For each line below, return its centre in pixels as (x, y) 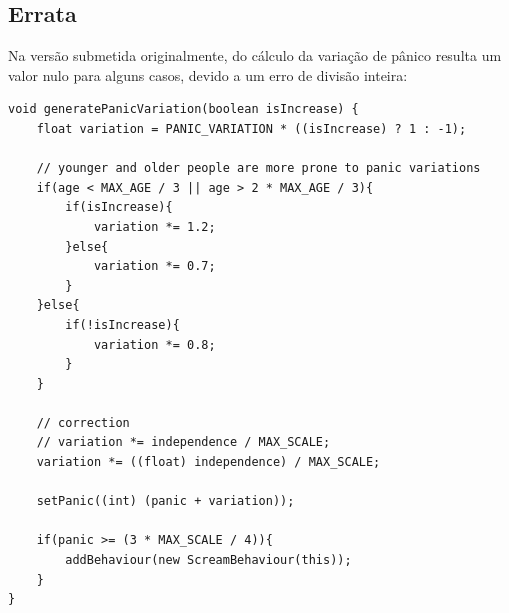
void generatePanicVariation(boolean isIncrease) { (183, 109)
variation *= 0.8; (154, 344)
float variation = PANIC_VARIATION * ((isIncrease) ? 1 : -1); (251, 128)
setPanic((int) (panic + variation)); (165, 501)
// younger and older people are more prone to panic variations (258, 168)
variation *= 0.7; (154, 266)
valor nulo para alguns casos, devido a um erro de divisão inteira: (208, 74)
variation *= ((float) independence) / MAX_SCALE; (208, 462)
